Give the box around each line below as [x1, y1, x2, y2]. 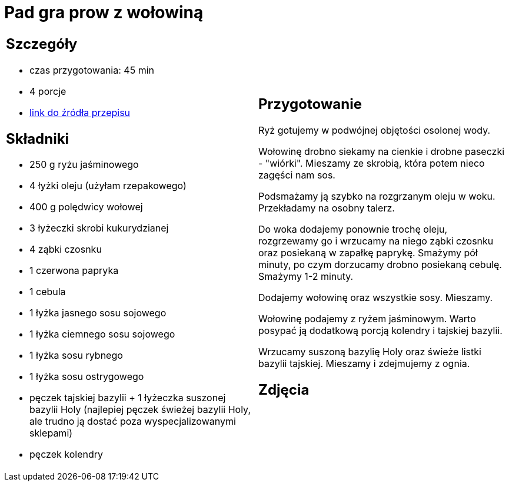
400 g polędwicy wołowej [29, 201, 143, 213]
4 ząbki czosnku [29, 243, 102, 256]
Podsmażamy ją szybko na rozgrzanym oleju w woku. [258, 190, 495, 202]
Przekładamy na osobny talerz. [258, 201, 395, 214]
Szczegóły [6, 35, 78, 52]
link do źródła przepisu [29, 106, 131, 118]
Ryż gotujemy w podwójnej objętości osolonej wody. [258, 124, 491, 136]
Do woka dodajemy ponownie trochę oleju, [258, 223, 448, 235]
